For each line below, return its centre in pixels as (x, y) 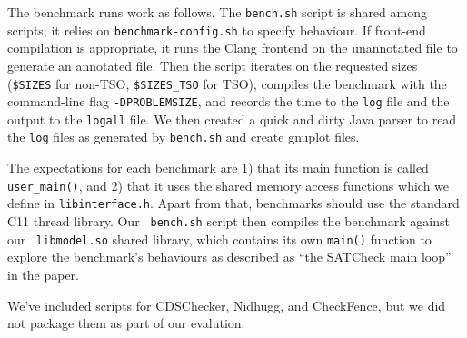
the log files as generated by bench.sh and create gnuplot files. (184, 137)
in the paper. (44, 274)
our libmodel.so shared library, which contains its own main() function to (219, 239)
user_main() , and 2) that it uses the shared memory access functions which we (229, 185)
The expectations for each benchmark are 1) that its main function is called (218, 168)
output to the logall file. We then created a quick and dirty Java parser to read (232, 119)
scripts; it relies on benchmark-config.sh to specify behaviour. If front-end (217, 30)
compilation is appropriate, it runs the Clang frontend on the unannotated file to (233, 48)
